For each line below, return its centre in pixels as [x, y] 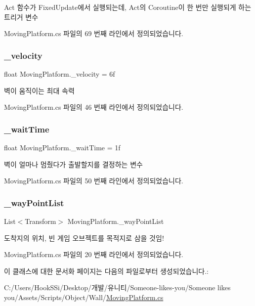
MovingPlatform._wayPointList [116, 221]
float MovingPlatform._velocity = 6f [60, 74]
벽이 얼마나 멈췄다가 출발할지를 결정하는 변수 [73, 164]
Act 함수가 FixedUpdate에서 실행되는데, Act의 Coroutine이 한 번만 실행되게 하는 [128, 7]
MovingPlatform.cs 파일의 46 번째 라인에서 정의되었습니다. [94, 107]
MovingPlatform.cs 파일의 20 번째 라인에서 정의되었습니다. [94, 254]
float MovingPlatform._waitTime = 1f [62, 147]
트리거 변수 [21, 17]
